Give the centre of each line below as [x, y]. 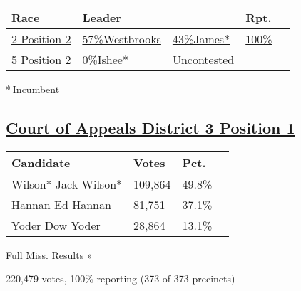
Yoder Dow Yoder [56, 225]
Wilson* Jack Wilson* [67, 184]
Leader [102, 17]
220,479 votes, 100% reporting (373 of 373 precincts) [121, 279]
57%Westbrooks [122, 39]
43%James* [201, 39]
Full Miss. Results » [49, 254]
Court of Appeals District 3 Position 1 [150, 127]
